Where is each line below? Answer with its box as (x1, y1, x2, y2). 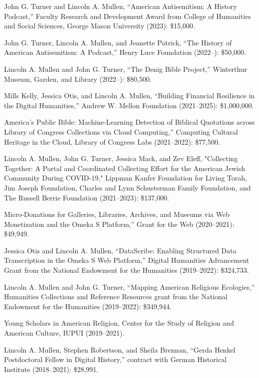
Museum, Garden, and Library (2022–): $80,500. (4, 73, 152, 84)
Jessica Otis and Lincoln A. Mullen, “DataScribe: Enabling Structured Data (4, 245, 237, 255)
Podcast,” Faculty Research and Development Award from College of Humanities (4, 10, 251, 21)
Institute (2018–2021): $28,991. (4, 364, 99, 374)
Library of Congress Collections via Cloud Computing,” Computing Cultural (4, 126, 238, 137)
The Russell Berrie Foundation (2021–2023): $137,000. (4, 192, 169, 202)
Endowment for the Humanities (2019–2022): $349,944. (4, 301, 172, 311)
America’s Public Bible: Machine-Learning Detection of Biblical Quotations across (4, 117, 255, 127)
